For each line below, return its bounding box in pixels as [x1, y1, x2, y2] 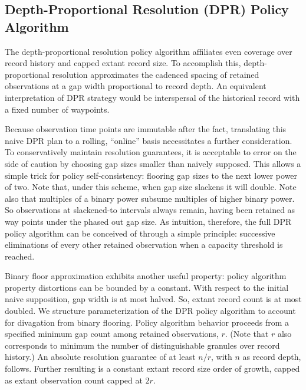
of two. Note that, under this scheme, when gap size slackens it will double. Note [5, 181, 297, 193]
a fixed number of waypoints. [5, 103, 110, 115]
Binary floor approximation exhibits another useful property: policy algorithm [5, 270, 287, 282]
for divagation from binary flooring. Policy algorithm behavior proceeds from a [5, 316, 289, 328]
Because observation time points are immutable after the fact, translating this [5, 123, 287, 135]
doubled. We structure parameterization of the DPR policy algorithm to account [5, 304, 296, 317]
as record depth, [242, 350, 301, 363]
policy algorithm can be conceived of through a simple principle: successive [5, 227, 275, 239]
